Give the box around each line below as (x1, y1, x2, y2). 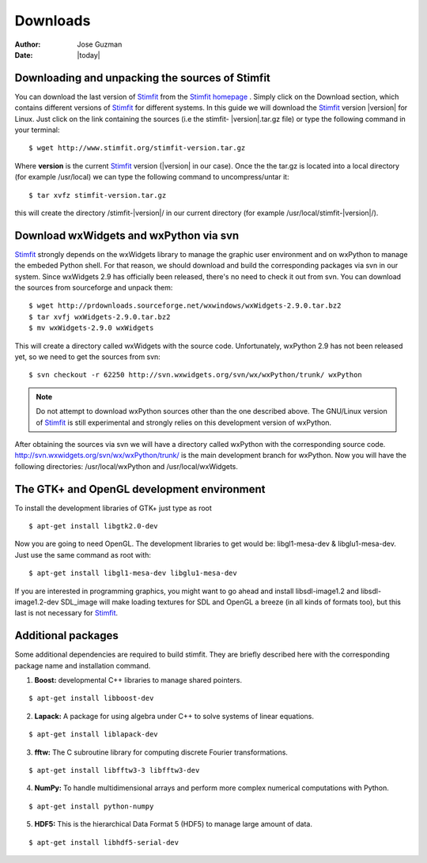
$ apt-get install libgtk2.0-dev (28, 522, 158, 531)
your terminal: (14, 125, 60, 134)
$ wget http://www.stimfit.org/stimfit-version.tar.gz (28, 143, 246, 153)
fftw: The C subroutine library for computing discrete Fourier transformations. (34, 748, 289, 757)
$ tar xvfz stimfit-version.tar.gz (28, 191, 167, 199)
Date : (14, 50, 33, 59)
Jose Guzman (77, 40, 123, 49)
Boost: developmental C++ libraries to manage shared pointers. (34, 676, 243, 685)
